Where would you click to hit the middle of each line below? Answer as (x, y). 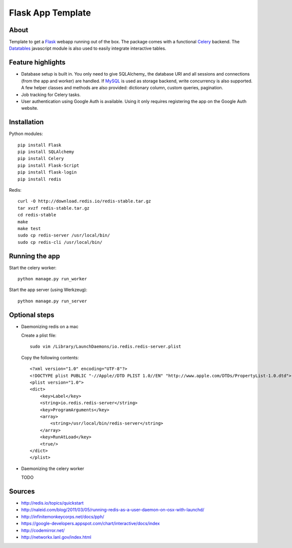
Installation (26, 122)
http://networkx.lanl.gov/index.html (56, 537)
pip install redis (40, 179)
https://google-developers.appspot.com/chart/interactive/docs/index (91, 524)
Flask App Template (50, 13)
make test (29, 228)
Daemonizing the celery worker (53, 469)
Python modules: (26, 134)
